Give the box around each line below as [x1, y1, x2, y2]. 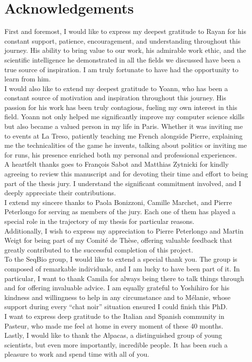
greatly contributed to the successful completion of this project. [4, 244, 193, 254]
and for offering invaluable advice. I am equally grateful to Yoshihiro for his [4, 283, 230, 293]
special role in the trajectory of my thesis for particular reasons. [4, 216, 195, 226]
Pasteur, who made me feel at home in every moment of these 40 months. [4, 320, 223, 331]
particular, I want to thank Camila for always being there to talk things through [4, 273, 244, 283]
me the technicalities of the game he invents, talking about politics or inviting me [4, 140, 247, 150]
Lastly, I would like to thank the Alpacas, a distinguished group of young [4, 330, 222, 340]
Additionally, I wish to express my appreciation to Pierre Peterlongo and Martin [4, 225, 244, 236]
